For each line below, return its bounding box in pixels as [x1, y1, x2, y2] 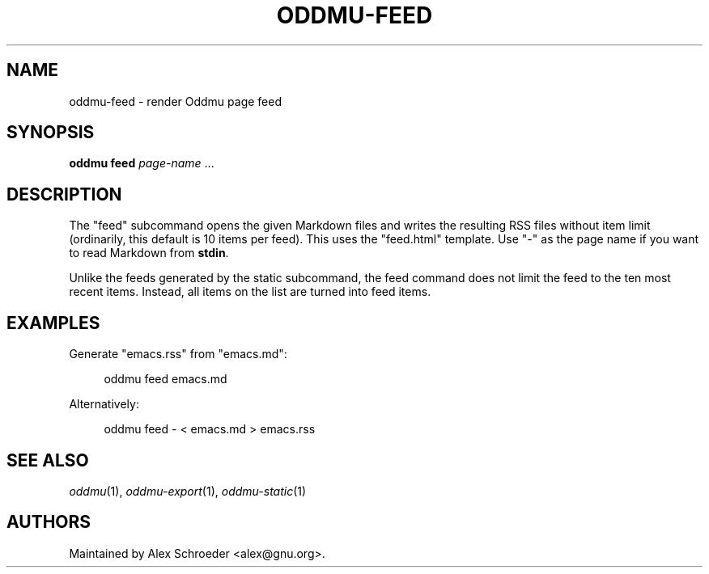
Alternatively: [69, 397, 139, 412]
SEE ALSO [6, 449, 89, 471]
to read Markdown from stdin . [69, 246, 229, 260]
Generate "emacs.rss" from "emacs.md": [69, 347, 287, 361]
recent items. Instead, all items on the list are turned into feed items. [69, 285, 431, 299]
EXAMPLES [6, 312, 100, 333]
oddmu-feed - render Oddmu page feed [69, 94, 282, 108]
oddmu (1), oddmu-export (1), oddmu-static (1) [69, 483, 307, 498]
